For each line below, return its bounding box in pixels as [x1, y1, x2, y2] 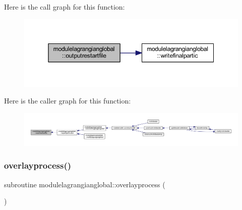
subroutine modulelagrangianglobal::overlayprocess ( [4, 179, 165, 189]
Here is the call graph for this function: [4, 2, 125, 12]
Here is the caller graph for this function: [4, 95, 131, 106]
